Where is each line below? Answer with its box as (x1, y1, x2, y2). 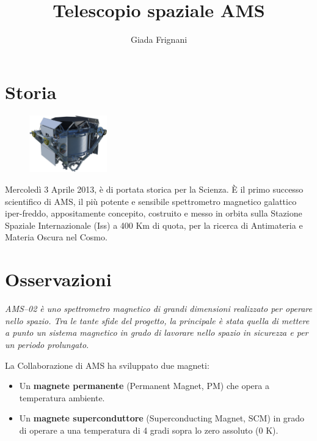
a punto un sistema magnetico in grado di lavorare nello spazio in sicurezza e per (5, 326, 308, 339)
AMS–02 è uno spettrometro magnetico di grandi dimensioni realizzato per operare (5, 302, 312, 315)
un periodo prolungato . (5, 338, 89, 350)
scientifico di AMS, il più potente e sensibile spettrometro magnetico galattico (5, 195, 297, 207)
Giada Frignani (130, 33, 188, 46)
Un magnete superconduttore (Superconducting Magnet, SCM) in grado (19, 412, 305, 424)
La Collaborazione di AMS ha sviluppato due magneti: (5, 358, 210, 371)
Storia (5, 79, 57, 104)
